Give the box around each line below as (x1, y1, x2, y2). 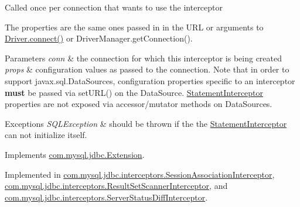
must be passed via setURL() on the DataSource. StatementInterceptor (5, 86, 264, 98)
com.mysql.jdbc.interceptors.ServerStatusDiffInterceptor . (5, 191, 208, 203)
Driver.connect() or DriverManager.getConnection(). (5, 32, 193, 44)
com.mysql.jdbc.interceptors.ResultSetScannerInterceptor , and (5, 180, 228, 192)
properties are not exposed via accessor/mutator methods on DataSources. (5, 98, 272, 110)
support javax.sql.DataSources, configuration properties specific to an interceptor (5, 74, 295, 87)
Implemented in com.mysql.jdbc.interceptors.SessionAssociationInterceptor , (5, 168, 275, 180)
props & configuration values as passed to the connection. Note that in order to (5, 63, 289, 75)
